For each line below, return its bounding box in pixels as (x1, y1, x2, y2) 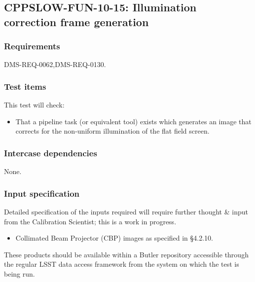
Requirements (4, 40, 60, 52)
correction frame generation (4, 14, 149, 29)
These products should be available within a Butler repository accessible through (4, 249, 249, 259)
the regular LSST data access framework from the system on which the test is (4, 259, 239, 269)
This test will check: (4, 100, 65, 110)
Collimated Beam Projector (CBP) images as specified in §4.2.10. (15, 233, 214, 243)
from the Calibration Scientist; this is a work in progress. (4, 216, 177, 226)
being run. (4, 268, 35, 279)
